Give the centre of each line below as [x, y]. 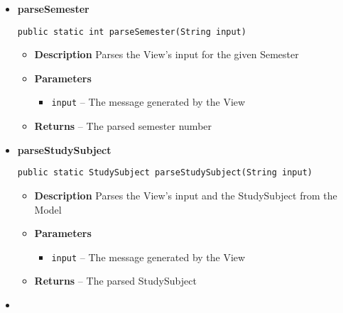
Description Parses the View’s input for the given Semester [167, 54]
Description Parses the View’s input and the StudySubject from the [186, 195]
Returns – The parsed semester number [123, 126]
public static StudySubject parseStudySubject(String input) [165, 173]
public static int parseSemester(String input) [132, 32]
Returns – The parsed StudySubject [115, 281]
